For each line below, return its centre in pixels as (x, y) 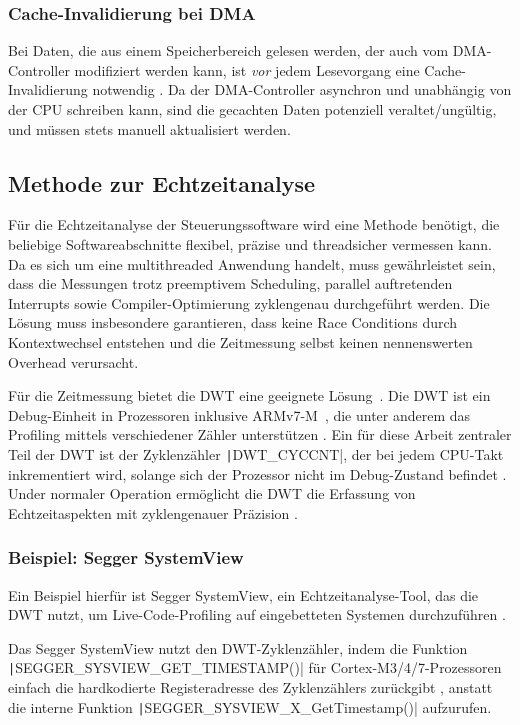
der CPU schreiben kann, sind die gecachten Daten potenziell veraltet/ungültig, (252, 109)
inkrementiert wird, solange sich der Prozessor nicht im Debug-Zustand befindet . (257, 473)
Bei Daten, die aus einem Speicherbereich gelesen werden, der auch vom (228, 50)
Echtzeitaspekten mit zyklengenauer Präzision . (153, 512)
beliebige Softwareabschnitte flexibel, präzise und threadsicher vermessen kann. (250, 243)
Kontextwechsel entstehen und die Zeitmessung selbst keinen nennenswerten (240, 341)
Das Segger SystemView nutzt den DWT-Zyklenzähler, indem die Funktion (238, 647)
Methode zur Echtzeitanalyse (162, 182)
